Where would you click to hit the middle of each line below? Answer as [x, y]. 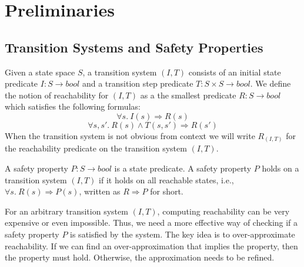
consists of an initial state [235, 72]
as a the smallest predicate [188, 95]
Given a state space [40, 72]
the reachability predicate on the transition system [96, 148]
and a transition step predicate [138, 83]
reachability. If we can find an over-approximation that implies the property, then [151, 245]
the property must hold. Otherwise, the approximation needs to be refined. [140, 257]
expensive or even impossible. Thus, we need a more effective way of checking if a [151, 222]
